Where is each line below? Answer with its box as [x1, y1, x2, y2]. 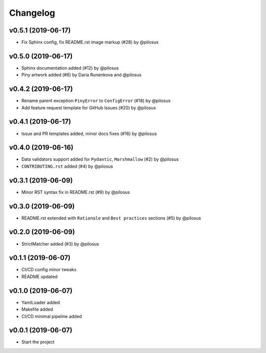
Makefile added [21, 306, 53, 313]
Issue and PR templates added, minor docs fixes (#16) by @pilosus [21, 131, 157, 137]
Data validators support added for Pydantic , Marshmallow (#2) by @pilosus [21, 156, 179, 162]
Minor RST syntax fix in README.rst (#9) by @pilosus [21, 189, 130, 195]
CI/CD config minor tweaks [21, 267, 76, 273]
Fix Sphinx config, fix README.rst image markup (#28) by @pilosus [21, 39, 159, 45]
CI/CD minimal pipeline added [21, 313, 82, 319]
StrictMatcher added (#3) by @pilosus [21, 241, 100, 247]
